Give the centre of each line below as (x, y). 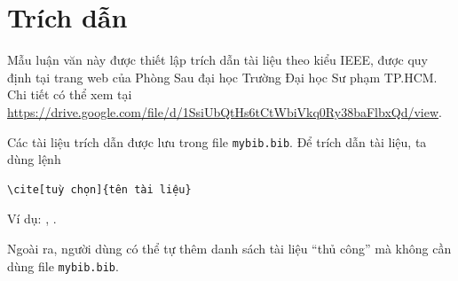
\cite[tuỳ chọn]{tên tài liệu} (99, 189)
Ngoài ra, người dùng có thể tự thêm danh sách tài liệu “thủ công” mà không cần (229, 248)
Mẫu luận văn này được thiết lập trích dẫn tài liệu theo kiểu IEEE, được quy (217, 60)
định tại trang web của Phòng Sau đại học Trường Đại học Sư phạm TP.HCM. (222, 77)
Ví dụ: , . (32, 219)
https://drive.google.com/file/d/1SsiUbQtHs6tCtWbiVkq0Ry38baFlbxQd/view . (225, 111)
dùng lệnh (34, 159)
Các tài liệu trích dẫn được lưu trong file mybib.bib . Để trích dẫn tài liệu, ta (217, 141)
